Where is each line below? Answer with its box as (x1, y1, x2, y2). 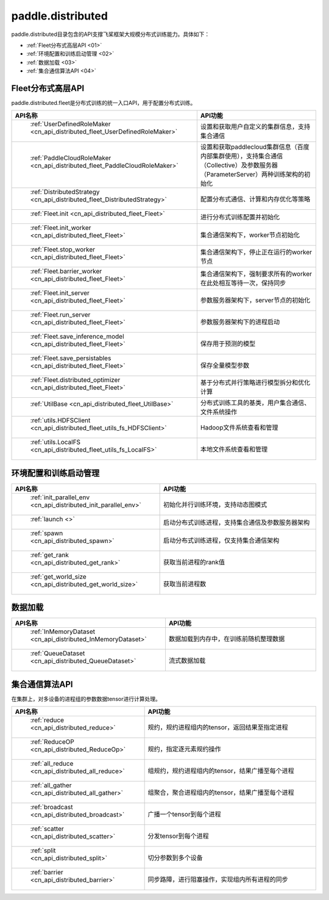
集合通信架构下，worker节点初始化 (200, 231, 300, 239)
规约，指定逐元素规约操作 (147, 745, 222, 754)
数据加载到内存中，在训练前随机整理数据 (168, 635, 285, 643)
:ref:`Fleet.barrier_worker (30, 267, 102, 276)
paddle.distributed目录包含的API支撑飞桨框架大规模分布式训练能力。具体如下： (11, 31, 210, 38)
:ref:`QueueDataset (30, 649, 85, 658)
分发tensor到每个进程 (147, 832, 210, 840)
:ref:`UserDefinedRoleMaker (30, 120, 111, 128)
